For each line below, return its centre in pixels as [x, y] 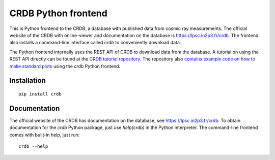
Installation [28, 81]
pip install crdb [40, 94]
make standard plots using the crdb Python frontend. [65, 66]
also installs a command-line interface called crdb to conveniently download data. [95, 43]
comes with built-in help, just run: [45, 135]
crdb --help [33, 146]
